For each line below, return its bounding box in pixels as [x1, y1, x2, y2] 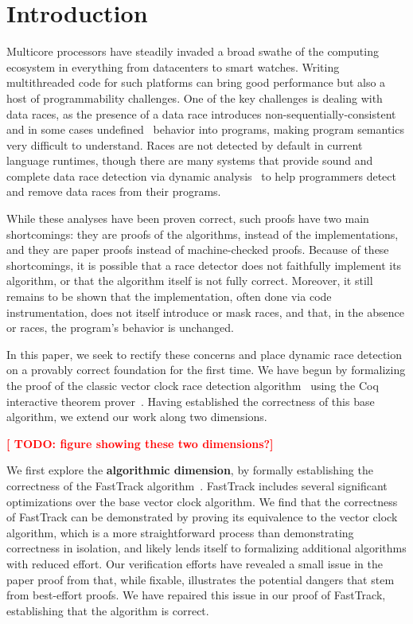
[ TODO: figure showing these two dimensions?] [6, 435, 274, 451]
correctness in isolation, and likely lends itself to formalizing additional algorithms [6, 540, 407, 556]
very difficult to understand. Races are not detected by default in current [6, 136, 363, 153]
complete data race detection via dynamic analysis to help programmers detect [6, 167, 396, 184]
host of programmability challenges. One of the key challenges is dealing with [6, 89, 383, 106]
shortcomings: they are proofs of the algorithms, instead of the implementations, [6, 225, 399, 242]
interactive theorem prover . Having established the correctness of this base [6, 392, 375, 409]
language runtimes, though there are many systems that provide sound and [6, 152, 373, 169]
